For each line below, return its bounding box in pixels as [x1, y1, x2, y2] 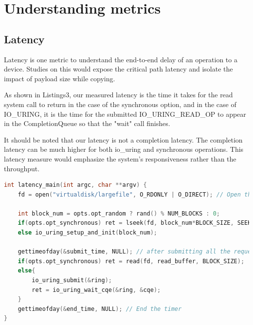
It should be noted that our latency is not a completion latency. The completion [4, 134, 243, 144]
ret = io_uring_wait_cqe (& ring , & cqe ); [32, 286, 161, 293]
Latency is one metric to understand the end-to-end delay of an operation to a [4, 54, 237, 64]
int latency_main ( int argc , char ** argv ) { [4, 181, 147, 189]
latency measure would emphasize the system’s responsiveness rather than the [4, 153, 236, 163]
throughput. [4, 163, 40, 173]
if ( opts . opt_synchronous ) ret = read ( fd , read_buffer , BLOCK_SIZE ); [18, 257, 245, 265]
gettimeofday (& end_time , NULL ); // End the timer [18, 305, 182, 312]
